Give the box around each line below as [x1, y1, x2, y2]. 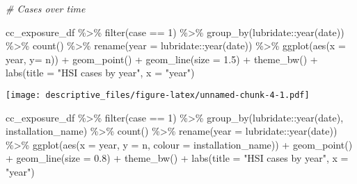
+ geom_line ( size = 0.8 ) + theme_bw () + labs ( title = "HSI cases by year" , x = [6, 151, 349, 165]
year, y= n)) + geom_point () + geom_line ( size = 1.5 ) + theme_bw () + [6, 51, 318, 66]
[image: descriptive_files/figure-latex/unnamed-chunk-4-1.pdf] [6, 90, 310, 100]
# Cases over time [6, 1, 86, 15]
